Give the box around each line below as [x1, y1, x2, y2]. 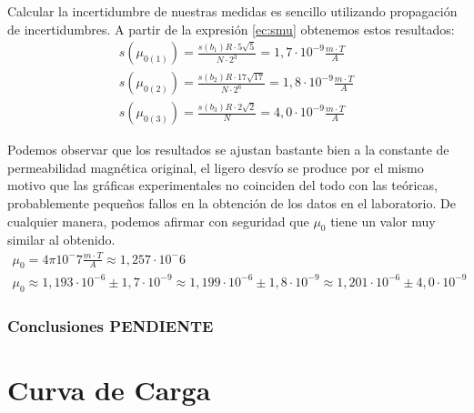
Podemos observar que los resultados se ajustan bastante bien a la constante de [7, 140, 449, 159]
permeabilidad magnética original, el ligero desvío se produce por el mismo [7, 157, 424, 176]
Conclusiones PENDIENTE [7, 314, 214, 337]
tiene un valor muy [330, 211, 436, 230]
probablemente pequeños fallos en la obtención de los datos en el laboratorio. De [7, 194, 456, 213]
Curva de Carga [7, 370, 211, 408]
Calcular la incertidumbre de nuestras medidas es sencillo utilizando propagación [7, 2, 458, 20]
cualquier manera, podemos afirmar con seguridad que [7, 211, 309, 230]
